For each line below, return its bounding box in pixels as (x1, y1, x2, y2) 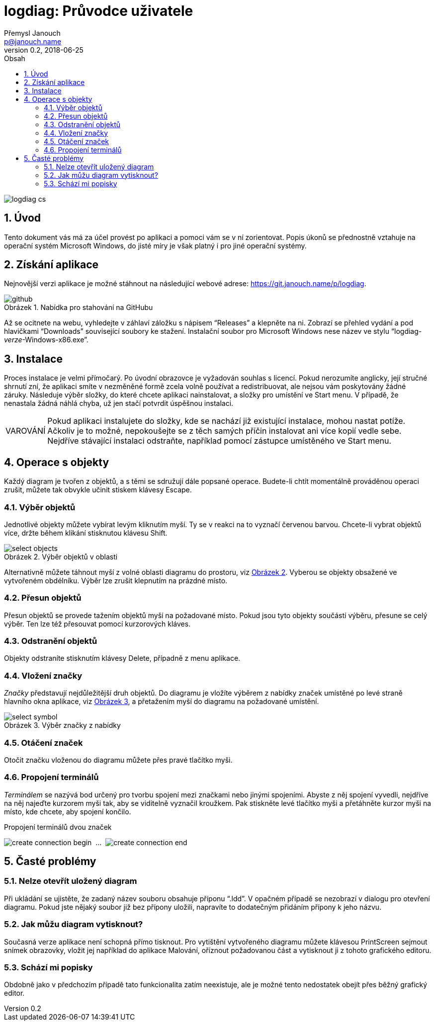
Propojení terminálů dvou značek (4, 822, 112, 831)
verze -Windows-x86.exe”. (4, 335, 88, 344)
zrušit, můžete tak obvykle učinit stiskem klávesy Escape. (4, 485, 192, 494)
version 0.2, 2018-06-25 (4, 45, 84, 54)
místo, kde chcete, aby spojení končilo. (4, 807, 131, 816)
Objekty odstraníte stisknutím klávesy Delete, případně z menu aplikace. (4, 654, 241, 663)
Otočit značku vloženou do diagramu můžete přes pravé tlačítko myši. (4, 755, 233, 764)
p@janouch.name (4, 37, 62, 46)
